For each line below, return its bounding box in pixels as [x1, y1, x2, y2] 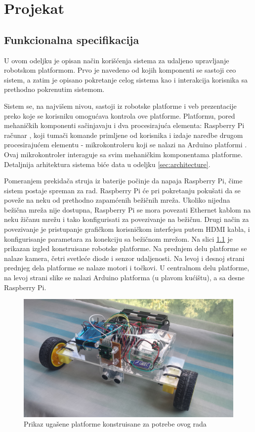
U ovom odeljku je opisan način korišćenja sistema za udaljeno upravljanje [4, 55, 229, 65]
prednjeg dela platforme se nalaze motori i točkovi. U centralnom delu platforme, [4, 262, 250, 273]
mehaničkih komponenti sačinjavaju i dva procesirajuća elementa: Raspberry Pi [4, 120, 245, 130]
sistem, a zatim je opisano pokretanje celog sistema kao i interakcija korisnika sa [4, 74, 248, 85]
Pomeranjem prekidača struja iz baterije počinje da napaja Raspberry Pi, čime [4, 175, 243, 186]
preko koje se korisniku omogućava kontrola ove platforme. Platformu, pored [4, 110, 235, 121]
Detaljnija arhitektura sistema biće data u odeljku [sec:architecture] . [4, 159, 211, 169]
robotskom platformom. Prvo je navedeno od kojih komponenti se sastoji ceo [4, 65, 236, 75]
